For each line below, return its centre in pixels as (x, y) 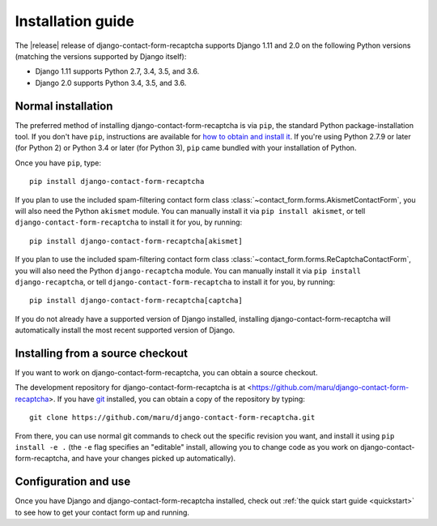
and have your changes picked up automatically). (154, 459)
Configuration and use (73, 482)
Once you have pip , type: (58, 163)
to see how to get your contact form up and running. (102, 512)
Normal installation (64, 106)
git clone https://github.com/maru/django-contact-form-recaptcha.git (172, 418)
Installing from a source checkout (101, 353)
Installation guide (75, 21)
